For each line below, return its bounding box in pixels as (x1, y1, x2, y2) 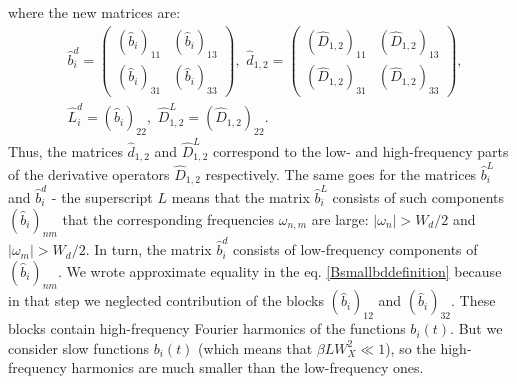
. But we (450, 318, 503, 339)
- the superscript (51, 186, 153, 207)
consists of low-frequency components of (232, 239, 478, 260)
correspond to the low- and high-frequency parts (212, 140, 509, 161)
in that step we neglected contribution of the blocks (8, 290, 324, 311)
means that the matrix (171, 186, 310, 207)
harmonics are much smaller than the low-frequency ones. (71, 357, 424, 378)
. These (451, 290, 496, 311)
